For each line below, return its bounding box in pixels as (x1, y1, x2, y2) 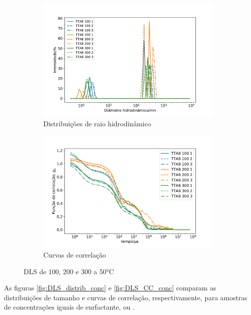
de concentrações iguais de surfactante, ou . (4, 302, 135, 312)
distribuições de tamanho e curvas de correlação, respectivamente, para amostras (4, 292, 248, 302)
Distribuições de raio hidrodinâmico (43, 118, 151, 128)
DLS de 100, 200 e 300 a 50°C (24, 266, 114, 276)
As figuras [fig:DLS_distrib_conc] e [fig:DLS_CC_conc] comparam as (4, 283, 216, 293)
